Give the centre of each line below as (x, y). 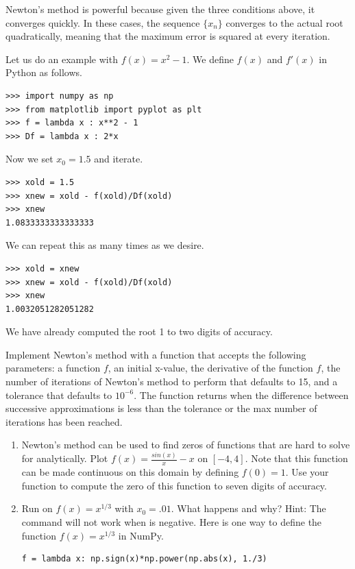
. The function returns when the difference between (241, 395)
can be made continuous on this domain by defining (130, 472)
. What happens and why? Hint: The (248, 508)
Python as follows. (44, 72)
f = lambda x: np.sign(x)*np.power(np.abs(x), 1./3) (144, 559)
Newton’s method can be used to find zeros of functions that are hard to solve (186, 445)
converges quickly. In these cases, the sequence (103, 22)
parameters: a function (53, 368)
